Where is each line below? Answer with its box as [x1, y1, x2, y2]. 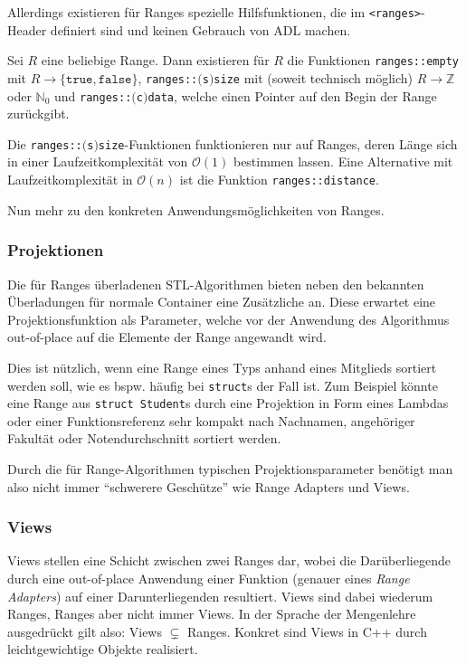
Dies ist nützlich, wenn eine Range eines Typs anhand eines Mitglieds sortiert [7, 357, 437, 376]
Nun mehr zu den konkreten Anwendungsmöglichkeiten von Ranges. [7, 200, 385, 219]
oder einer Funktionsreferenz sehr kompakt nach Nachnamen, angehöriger [7, 411, 415, 430]
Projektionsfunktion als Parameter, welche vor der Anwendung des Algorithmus [7, 309, 450, 328]
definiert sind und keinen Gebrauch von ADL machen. [50, 20, 351, 39]
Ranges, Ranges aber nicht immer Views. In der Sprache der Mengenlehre [7, 604, 416, 623]
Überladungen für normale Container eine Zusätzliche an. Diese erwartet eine [7, 292, 436, 311]
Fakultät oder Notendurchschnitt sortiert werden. [7, 429, 281, 448]
